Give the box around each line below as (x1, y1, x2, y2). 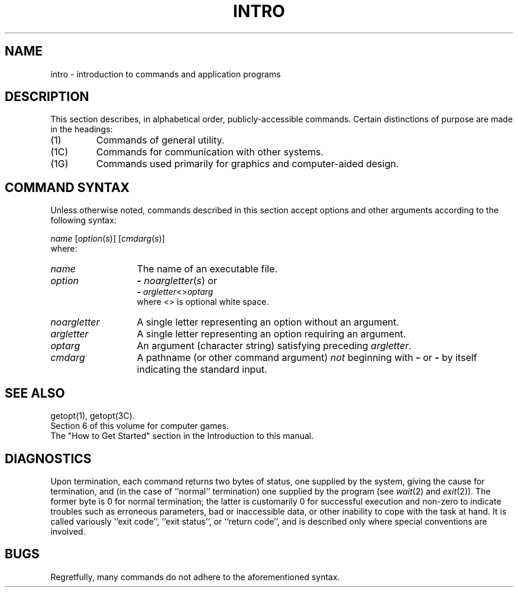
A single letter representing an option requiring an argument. (137, 328, 406, 340)
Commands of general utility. (96, 134, 225, 147)
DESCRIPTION (5, 89, 89, 105)
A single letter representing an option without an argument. (137, 316, 399, 328)
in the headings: (50, 124, 113, 135)
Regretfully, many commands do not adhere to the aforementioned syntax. (50, 571, 340, 582)
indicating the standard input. (137, 363, 267, 376)
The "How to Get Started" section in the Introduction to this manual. (50, 431, 314, 441)
